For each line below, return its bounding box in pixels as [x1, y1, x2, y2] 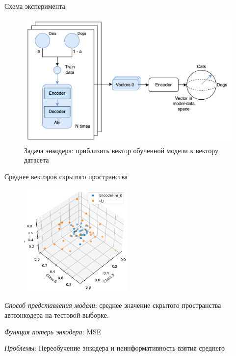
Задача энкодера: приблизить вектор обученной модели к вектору [24, 145, 219, 155]
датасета [24, 155, 49, 165]
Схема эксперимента [4, 1, 65, 11]
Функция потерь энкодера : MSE [4, 326, 102, 336]
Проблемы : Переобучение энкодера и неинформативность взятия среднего [4, 343, 225, 353]
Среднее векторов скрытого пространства [4, 171, 128, 181]
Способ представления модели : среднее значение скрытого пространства [4, 300, 221, 310]
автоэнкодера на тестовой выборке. [4, 310, 109, 320]
